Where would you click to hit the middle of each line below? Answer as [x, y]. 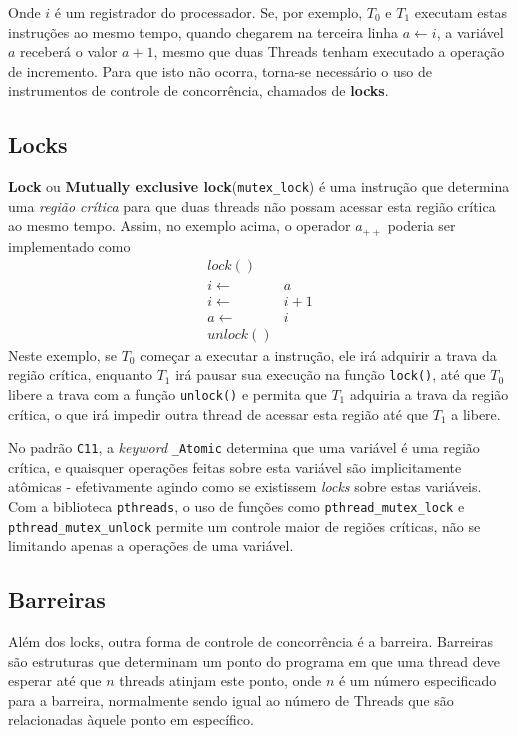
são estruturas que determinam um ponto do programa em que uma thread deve [254, 660]
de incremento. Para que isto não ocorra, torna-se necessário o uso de [220, 70]
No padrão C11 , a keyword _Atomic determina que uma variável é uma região [244, 447]
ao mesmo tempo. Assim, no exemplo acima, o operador [179, 225]
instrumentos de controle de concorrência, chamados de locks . [198, 90]
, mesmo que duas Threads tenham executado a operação [329, 51]
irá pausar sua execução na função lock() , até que [330, 374]
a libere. [476, 413]
